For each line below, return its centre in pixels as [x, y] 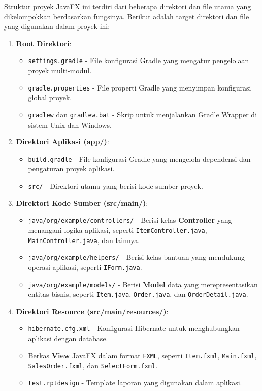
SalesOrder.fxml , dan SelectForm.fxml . [93, 365]
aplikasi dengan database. [68, 338]
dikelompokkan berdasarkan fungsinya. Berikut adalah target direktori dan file [127, 16]
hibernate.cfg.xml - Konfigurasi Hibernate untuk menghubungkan [134, 328]
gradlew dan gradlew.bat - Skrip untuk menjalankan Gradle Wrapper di [143, 114]
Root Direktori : [44, 43]
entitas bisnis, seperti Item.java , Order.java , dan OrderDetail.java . [138, 294]
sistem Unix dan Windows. [70, 124]
